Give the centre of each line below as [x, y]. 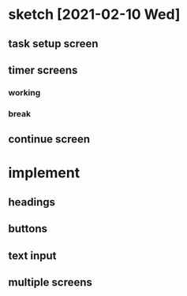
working [24, 92]
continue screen [49, 139]
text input [32, 255]
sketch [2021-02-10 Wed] [94, 15]
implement [44, 173]
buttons [28, 229]
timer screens [43, 70]
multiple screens [50, 282]
